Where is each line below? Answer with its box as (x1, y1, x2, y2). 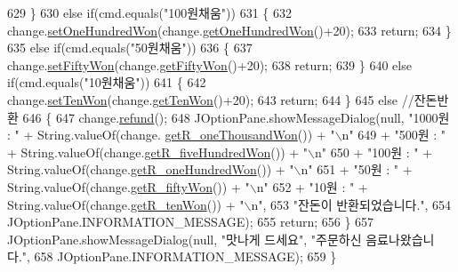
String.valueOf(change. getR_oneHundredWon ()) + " (7, 160, 294, 179)
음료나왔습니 (366, 229, 435, 248)
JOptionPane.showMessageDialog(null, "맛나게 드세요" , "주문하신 (7, 229, 362, 248)
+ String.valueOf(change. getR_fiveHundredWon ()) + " (7, 142, 309, 161)
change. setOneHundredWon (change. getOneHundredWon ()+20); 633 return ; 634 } (7, 20, 452, 39)
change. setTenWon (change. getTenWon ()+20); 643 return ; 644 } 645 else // (7, 90, 414, 108)
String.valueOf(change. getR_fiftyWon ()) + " (7, 177, 250, 196)
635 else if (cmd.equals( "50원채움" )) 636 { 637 (7, 38, 253, 57)
